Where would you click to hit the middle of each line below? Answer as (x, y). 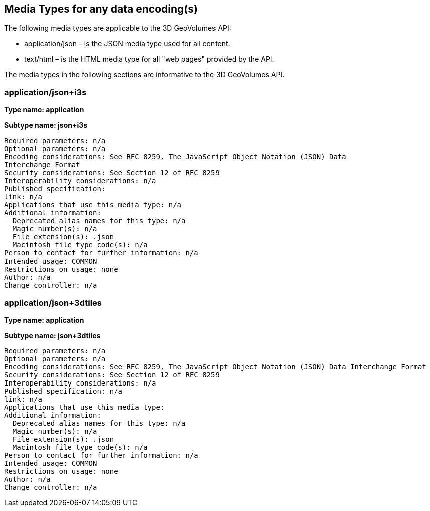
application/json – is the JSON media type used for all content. (127, 44)
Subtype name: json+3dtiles (52, 335)
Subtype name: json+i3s (46, 125)
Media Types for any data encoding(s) (101, 9)
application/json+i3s (45, 92)
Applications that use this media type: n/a (93, 205)
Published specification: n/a (63, 391)
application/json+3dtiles (53, 302)
